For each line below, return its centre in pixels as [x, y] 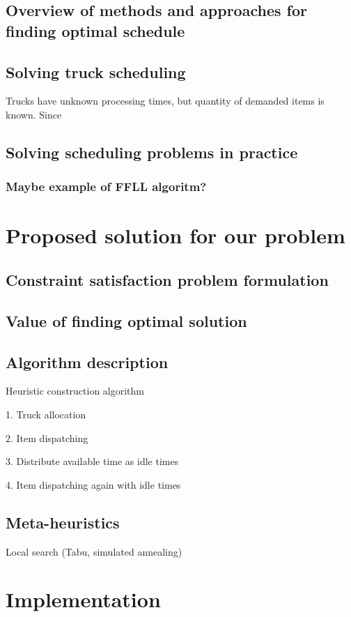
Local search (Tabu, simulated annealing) [94, 551]
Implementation [83, 599]
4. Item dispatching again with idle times [93, 484]
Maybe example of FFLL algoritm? [106, 186]
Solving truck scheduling [96, 71]
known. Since [34, 114]
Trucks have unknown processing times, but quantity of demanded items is [165, 101]
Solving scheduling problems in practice [152, 152]
